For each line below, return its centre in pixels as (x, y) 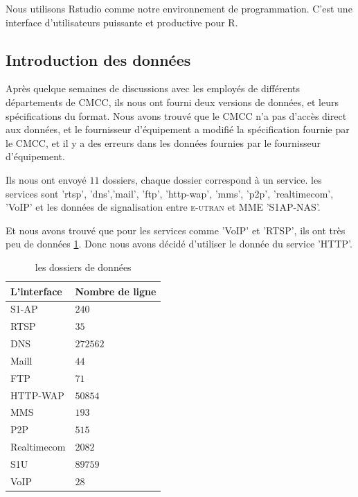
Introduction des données (98, 59)
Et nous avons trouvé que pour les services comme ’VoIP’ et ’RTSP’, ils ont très (176, 230)
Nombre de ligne (116, 291)
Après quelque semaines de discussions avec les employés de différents (153, 88)
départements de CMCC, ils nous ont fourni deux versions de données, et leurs (172, 102)
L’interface (36, 291)
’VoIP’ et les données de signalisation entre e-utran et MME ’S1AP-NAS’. (163, 207)
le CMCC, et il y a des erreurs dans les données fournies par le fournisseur (163, 142)
